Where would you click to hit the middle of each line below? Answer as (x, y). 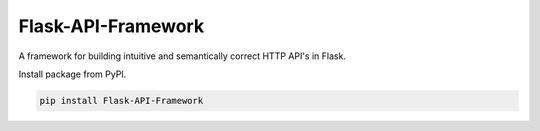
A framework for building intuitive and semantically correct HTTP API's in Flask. (182, 56)
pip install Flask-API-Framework (121, 100)
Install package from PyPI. (72, 74)
